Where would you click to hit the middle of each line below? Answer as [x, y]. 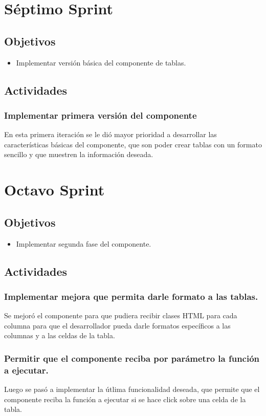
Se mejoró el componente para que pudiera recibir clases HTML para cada [121, 315]
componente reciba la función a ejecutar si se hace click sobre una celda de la [125, 399]
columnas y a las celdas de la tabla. [60, 335]
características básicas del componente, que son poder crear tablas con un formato [133, 144]
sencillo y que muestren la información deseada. [79, 154]
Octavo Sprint [54, 190]
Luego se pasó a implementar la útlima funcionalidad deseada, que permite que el [132, 389]
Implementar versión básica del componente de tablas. [101, 62]
